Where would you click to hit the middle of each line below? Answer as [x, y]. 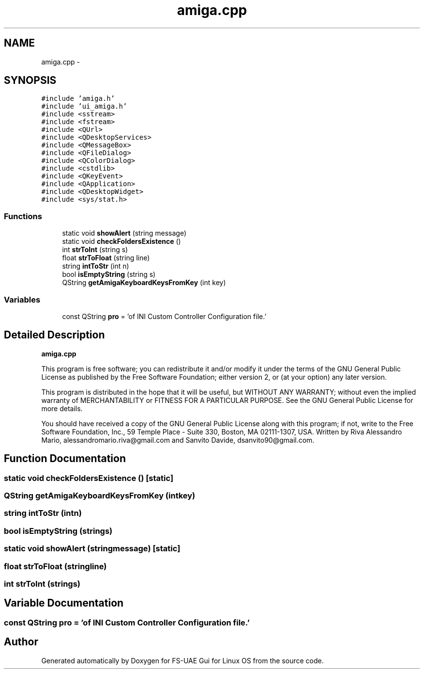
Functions [23, 216]
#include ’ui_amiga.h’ [84, 106]
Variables [22, 299]
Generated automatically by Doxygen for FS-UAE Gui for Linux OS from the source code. [182, 660]
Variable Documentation [64, 603]
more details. [62, 408]
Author [21, 642]
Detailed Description [54, 335]
